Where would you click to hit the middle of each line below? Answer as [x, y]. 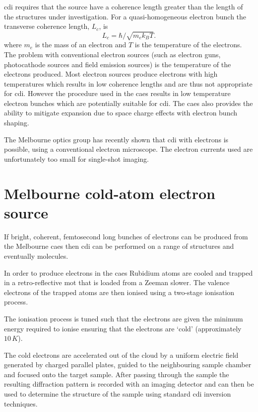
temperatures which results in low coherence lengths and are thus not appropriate [128, 83]
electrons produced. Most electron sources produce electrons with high [111, 74]
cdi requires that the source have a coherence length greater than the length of [124, 6]
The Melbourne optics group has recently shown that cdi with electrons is [116, 139]
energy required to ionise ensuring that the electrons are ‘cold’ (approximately [123, 328]
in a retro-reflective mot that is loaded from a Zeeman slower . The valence [117, 282]
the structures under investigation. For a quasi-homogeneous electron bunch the [125, 16]
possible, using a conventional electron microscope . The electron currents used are [129, 149]
